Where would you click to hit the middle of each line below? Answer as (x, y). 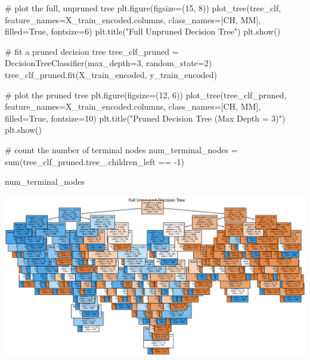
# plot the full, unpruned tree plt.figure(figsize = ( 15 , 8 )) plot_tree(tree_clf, (143, 8)
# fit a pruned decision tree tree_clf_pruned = (92, 51)
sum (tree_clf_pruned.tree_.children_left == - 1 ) (94, 161)
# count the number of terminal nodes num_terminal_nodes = (121, 149)
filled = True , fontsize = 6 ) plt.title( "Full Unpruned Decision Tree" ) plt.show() (143, 31)
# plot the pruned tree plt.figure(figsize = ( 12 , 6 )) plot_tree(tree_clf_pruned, (146, 94)
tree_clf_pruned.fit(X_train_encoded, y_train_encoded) (111, 74)
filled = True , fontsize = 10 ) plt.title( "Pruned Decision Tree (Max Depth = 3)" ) (145, 118)
